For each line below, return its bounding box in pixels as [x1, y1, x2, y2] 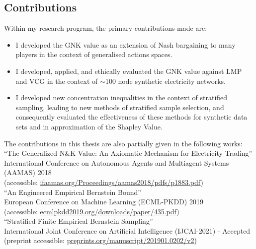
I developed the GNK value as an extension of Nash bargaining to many [15, 39, 236, 50]
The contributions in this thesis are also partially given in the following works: [4, 138, 243, 148]
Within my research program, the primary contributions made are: [4, 23, 207, 33]
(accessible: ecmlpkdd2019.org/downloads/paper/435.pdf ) [4, 206, 179, 216]
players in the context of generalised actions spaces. [15, 49, 172, 60]
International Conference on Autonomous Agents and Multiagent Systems [4, 157, 229, 168]
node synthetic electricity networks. [118, 75, 226, 86]
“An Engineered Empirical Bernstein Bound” [4, 187, 141, 197]
